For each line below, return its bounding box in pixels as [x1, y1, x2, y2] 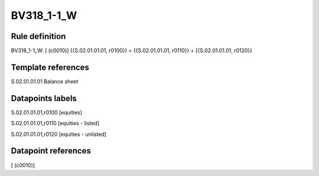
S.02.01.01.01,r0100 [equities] [11, 109, 83, 116]
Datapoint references [11, 146, 92, 156]
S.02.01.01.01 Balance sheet [11, 77, 79, 85]
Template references [11, 62, 90, 72]
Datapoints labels [11, 93, 77, 103]
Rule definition [11, 31, 66, 41]
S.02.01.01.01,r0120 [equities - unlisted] [11, 131, 106, 138]
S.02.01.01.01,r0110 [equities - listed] [11, 120, 100, 127]
